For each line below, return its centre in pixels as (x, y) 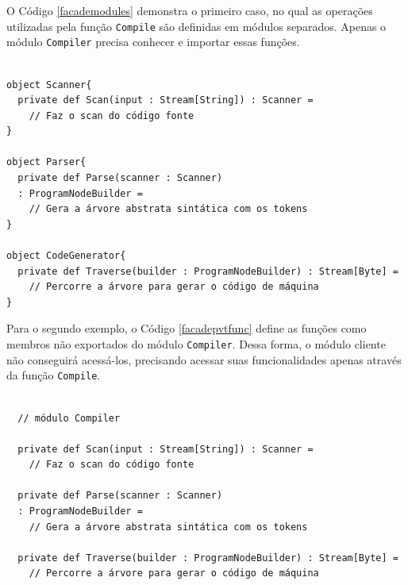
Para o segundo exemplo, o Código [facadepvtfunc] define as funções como (187, 328)
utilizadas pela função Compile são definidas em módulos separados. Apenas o (196, 26)
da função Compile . (54, 375)
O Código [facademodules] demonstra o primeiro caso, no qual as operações (190, 10)
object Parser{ (46, 162)
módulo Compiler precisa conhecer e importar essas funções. (153, 42)
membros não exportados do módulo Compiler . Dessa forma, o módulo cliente (196, 344)
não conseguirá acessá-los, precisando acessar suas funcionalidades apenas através (204, 359)
